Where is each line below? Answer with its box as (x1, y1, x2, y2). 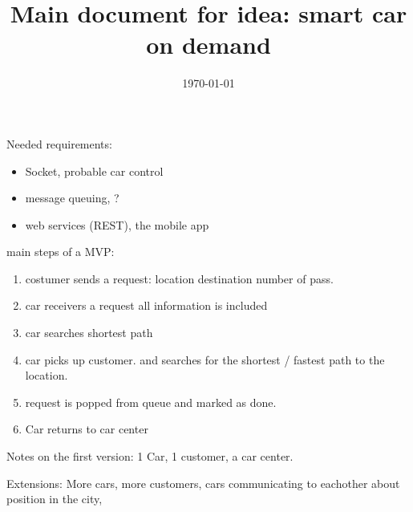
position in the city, (6, 490, 103, 507)
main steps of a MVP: (6, 243, 115, 260)
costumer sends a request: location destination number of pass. (25, 270, 334, 286)
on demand (146, 28, 271, 61)
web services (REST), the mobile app (25, 216, 209, 233)
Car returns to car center (25, 421, 148, 437)
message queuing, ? (25, 189, 119, 206)
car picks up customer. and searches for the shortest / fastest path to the (25, 351, 385, 368)
